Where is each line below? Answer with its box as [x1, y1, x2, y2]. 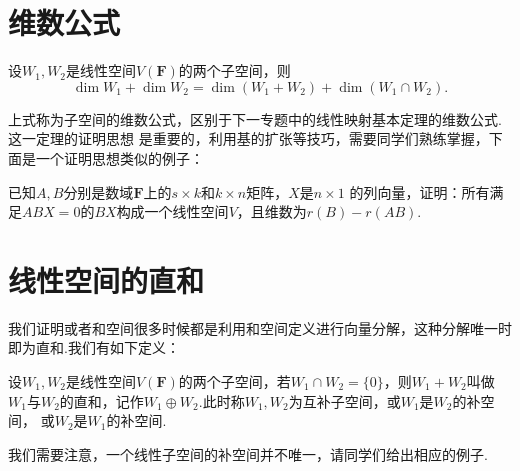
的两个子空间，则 [178, 60, 291, 81]
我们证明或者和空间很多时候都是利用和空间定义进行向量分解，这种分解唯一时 [8, 317, 512, 338]
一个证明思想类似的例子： [35, 147, 204, 168]
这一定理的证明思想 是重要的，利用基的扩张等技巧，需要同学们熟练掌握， [8, 128, 489, 149]
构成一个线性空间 [116, 201, 229, 222]
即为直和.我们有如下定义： [8, 337, 180, 358]
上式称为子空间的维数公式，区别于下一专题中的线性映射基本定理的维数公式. [8, 108, 502, 129]
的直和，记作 [59, 390, 144, 411]
